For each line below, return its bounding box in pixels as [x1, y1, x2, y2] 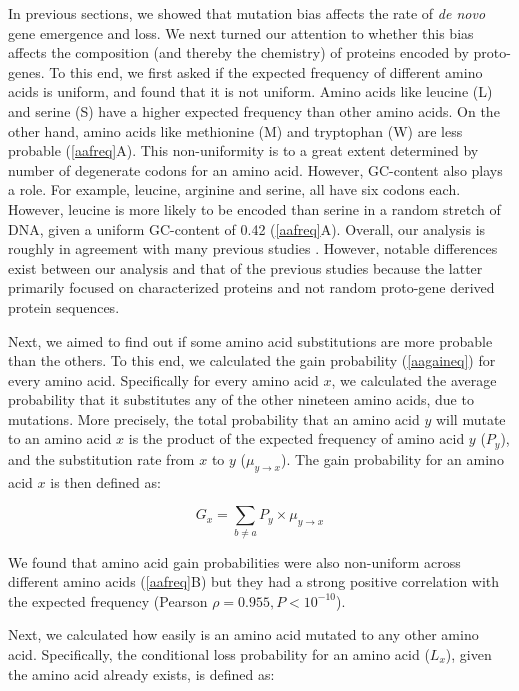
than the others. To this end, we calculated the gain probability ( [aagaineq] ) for [8, 350, 496, 371]
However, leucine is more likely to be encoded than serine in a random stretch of [8, 198, 501, 219]
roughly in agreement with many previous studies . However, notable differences [8, 238, 498, 259]
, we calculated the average [331, 369, 497, 390]
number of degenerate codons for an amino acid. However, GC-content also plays [8, 159, 503, 180]
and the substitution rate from [8, 448, 195, 469]
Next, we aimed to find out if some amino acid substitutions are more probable [8, 330, 493, 351]
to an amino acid [8, 428, 112, 449]
